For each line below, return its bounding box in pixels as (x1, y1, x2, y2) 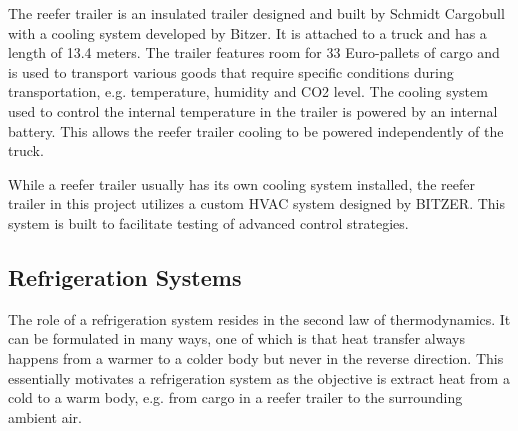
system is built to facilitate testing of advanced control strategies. (8, 212, 409, 233)
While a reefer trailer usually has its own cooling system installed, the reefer (8, 173, 475, 194)
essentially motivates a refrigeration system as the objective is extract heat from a (8, 367, 510, 388)
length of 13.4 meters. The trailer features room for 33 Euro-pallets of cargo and (8, 42, 500, 63)
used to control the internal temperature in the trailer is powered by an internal (8, 100, 498, 121)
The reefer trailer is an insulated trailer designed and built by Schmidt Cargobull (8, 3, 505, 23)
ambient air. (8, 406, 82, 427)
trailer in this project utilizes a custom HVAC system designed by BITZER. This (8, 193, 506, 214)
